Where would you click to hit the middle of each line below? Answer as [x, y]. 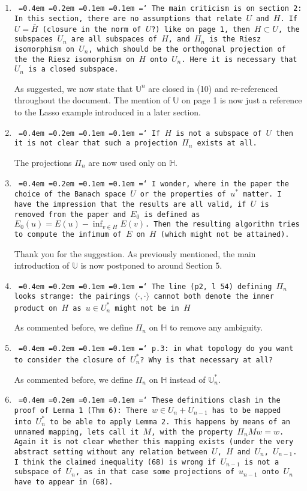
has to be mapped [246, 410]
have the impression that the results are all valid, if [130, 204]
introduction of [42, 265]
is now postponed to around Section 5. [151, 265]
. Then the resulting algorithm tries [222, 224]
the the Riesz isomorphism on [74, 59]
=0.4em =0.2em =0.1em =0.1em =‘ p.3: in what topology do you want [156, 348]
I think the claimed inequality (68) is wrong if [115, 462]
